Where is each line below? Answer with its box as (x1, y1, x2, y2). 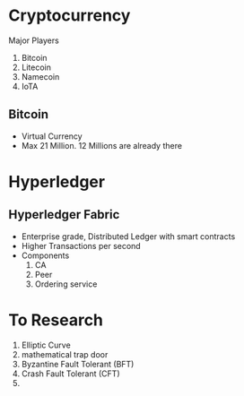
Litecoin (21, 62, 51, 73)
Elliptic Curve (21, 340, 71, 350)
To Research (8, 310, 104, 330)
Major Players (8, 35, 59, 46)
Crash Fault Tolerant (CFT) (21, 368, 120, 379)
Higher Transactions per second (21, 240, 141, 251)
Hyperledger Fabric (8, 207, 120, 222)
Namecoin (21, 71, 60, 82)
